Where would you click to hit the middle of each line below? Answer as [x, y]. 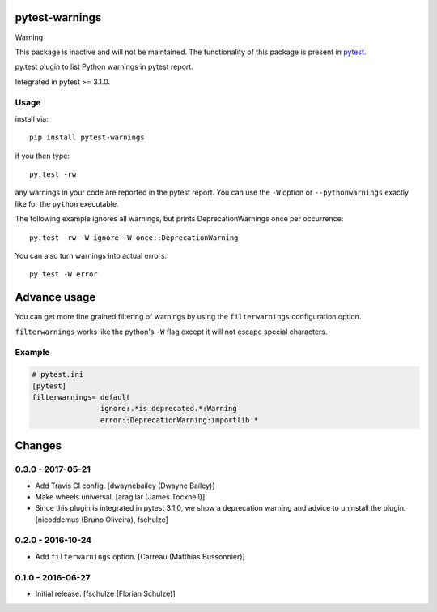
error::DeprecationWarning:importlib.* [179, 420]
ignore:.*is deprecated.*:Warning [169, 409]
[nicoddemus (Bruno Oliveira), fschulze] [102, 520]
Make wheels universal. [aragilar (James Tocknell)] [120, 496]
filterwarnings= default [81, 397]
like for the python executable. [67, 203]
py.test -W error [64, 274]
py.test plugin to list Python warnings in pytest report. [104, 67]
